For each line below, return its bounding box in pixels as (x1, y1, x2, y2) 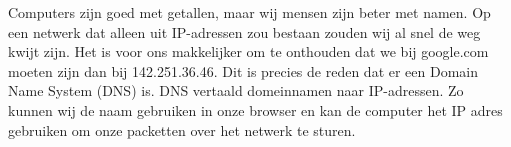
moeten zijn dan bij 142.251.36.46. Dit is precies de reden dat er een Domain (8, 60, 479, 81)
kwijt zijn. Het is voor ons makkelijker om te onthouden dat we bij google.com (8, 41, 489, 62)
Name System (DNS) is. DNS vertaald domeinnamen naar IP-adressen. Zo (8, 80, 464, 101)
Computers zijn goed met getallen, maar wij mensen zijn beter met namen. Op (8, 2, 491, 22)
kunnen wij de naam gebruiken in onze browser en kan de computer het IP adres (8, 99, 503, 120)
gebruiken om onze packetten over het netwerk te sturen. (8, 119, 356, 140)
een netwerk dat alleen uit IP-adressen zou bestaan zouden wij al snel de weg (8, 21, 481, 42)
